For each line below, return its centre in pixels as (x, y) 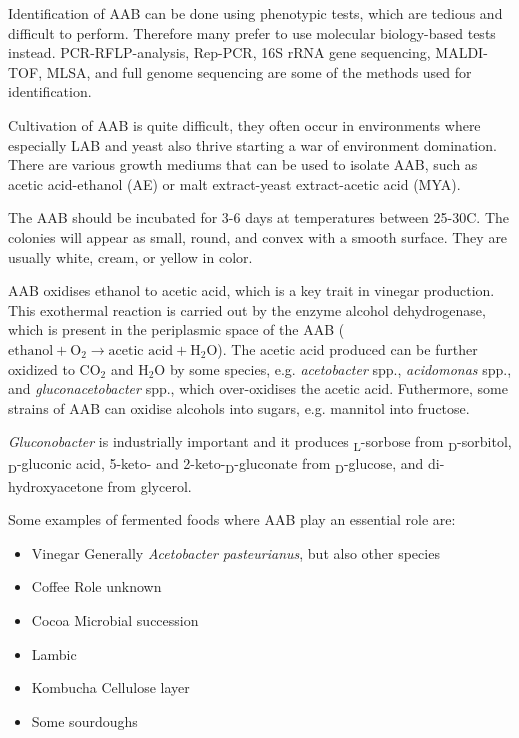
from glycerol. (149, 485)
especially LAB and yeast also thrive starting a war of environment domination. (252, 144)
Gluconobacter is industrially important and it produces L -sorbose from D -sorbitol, (260, 443)
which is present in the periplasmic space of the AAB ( (176, 329)
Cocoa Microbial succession (115, 619)
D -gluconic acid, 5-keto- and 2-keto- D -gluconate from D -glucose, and (216, 465)
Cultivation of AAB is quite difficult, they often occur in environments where (244, 124)
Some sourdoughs (84, 720)
